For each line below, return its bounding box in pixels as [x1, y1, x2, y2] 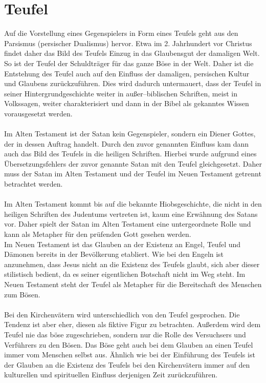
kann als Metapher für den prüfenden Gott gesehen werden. [4, 229, 191, 239]
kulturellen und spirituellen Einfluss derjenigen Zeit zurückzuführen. [4, 369, 218, 380]
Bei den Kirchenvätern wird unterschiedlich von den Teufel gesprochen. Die [4, 309, 240, 319]
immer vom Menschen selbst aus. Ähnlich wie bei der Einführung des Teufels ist [4, 349, 255, 360]
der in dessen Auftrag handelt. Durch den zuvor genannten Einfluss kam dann [4, 138, 249, 149]
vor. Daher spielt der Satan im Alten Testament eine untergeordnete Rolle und [4, 218, 251, 229]
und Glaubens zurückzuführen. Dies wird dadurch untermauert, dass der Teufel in [4, 78, 261, 89]
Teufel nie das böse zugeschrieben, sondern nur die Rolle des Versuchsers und [4, 329, 246, 339]
